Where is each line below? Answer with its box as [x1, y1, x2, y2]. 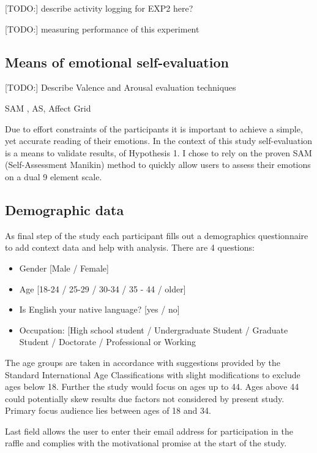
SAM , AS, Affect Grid [5, 101, 91, 114]
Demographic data [5, 200, 124, 219]
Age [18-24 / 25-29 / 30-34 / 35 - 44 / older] [19, 282, 186, 295]
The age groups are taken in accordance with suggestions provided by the [5, 356, 281, 368]
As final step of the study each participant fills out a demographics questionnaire [5, 229, 308, 242]
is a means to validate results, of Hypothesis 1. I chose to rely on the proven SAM [5, 146, 312, 159]
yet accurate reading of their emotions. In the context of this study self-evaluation [5, 134, 313, 147]
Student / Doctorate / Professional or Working [19, 335, 196, 348]
